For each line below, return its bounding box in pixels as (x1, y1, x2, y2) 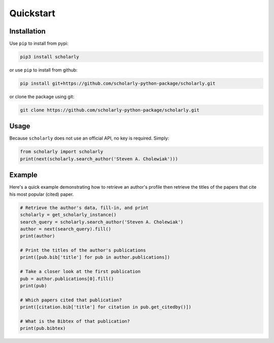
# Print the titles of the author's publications (20, 248, 146, 253)
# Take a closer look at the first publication (20, 269, 141, 275)
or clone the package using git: (9, 94, 75, 99)
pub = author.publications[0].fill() (20, 276, 114, 282)
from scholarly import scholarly (20, 149, 104, 155)
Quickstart (9, 8, 56, 19)
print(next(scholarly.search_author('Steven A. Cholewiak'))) (20, 156, 178, 162)
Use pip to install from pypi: (9, 41, 68, 47)
